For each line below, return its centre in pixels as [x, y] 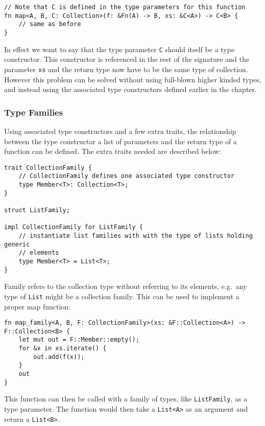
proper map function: [38, 306]
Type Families [34, 112]
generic [17, 244]
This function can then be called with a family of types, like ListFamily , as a [126, 399]
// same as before [50, 24]
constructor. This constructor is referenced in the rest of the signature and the [127, 59]
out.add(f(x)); [59, 357]
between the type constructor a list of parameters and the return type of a [121, 141]
